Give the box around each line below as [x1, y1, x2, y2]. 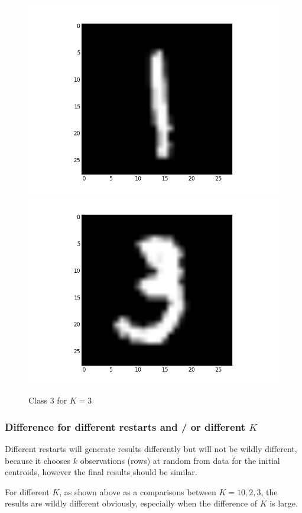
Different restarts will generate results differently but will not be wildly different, [5, 443, 297, 454]
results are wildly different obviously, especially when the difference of [5, 497, 258, 509]
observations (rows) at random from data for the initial [80, 454, 280, 466]
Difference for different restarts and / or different [5, 419, 245, 434]
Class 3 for [28, 394, 67, 406]
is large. [269, 497, 298, 509]
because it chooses [5, 454, 71, 466]
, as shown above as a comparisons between [59, 485, 216, 498]
